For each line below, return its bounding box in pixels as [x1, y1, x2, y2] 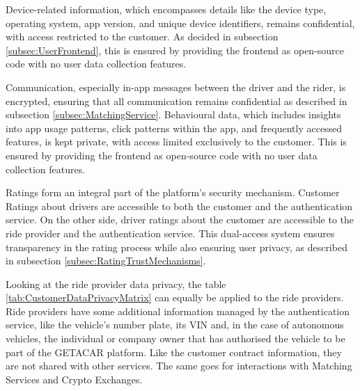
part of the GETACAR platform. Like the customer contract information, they [6, 344, 342, 359]
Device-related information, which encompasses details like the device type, [6, 2, 327, 16]
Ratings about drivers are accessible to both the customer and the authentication [6, 198, 353, 213]
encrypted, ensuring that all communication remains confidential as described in [6, 93, 347, 108]
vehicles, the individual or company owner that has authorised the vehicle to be [6, 331, 345, 346]
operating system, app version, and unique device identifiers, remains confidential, [6, 15, 355, 30]
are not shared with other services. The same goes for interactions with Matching [6, 358, 352, 373]
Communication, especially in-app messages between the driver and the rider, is [6, 79, 346, 94]
